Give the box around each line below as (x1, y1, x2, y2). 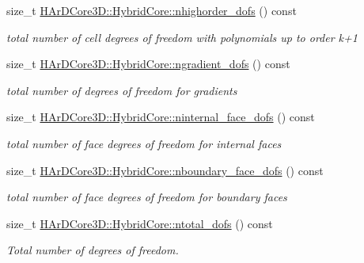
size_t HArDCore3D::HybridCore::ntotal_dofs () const (6, 215, 273, 231)
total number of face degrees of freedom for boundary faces (6, 189, 287, 205)
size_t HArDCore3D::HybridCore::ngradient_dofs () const (6, 55, 290, 72)
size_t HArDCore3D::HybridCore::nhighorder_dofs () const (6, 2, 297, 18)
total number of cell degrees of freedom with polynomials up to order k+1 (6, 29, 358, 45)
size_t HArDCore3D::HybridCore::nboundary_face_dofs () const (6, 162, 324, 178)
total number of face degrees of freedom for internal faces (6, 135, 282, 151)
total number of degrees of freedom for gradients (6, 82, 237, 98)
